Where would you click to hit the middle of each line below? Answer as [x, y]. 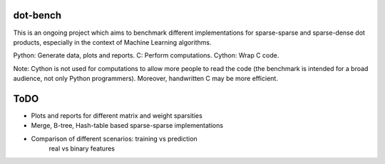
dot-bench [37, 15]
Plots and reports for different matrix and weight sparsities [117, 115]
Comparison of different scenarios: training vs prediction [114, 138]
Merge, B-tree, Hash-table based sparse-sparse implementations [127, 126]
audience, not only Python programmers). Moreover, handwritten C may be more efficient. [145, 79]
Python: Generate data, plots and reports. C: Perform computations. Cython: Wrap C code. [146, 55]
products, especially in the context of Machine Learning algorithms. [112, 42]
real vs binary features [82, 148]
